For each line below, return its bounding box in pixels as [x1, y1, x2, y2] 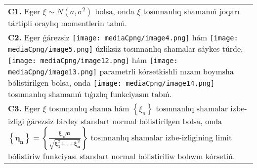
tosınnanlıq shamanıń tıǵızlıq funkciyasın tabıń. [8, 88, 172, 100]
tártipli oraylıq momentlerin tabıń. [8, 17, 128, 29]
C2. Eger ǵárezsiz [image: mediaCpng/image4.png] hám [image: [8, 32, 238, 43]
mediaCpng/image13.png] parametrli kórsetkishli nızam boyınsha [8, 66, 234, 77]
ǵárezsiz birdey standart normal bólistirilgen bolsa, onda [27, 115, 222, 127]
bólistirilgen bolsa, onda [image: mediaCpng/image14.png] [8, 77, 215, 88]
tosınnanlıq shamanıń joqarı [143, 5, 240, 17]
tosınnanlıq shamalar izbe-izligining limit [90, 132, 232, 143]
